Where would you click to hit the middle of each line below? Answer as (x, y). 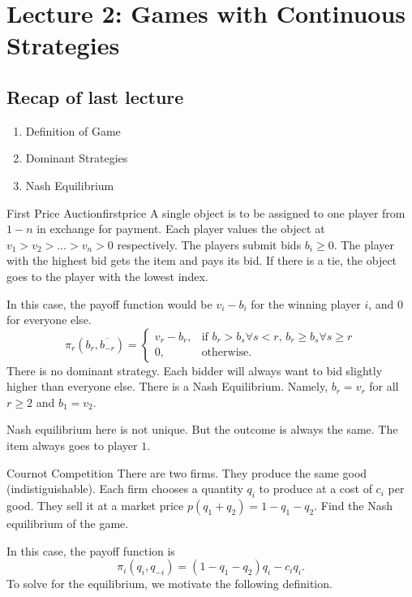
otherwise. (227, 353)
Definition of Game (73, 130)
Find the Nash (357, 506)
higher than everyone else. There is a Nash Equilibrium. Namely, (167, 386)
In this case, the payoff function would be (109, 303)
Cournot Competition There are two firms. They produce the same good (187, 472)
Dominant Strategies (77, 158)
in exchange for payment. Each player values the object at (181, 229)
